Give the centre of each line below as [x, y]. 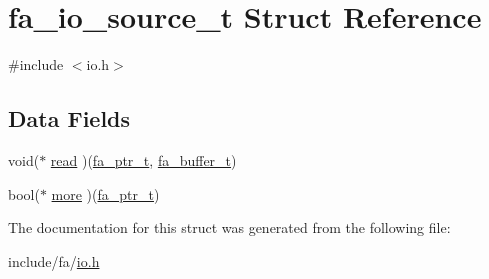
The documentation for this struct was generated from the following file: [229, 227]
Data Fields [69, 118]
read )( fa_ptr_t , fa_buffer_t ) [143, 159]
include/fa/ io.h [54, 260]
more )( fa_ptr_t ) [105, 193]
